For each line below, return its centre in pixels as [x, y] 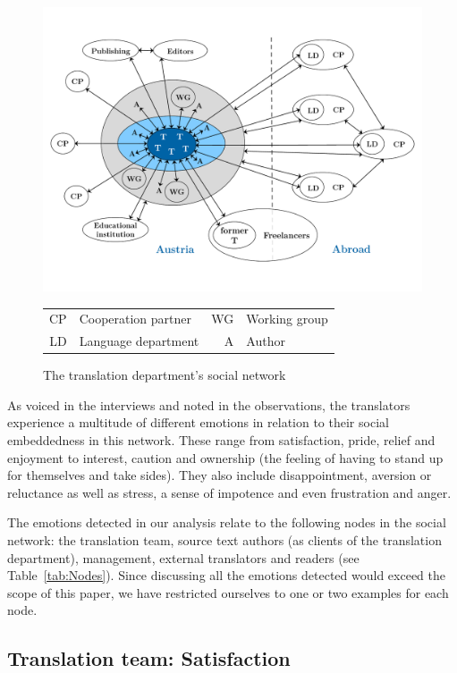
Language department [139, 341]
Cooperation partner [135, 319]
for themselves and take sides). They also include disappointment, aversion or [220, 475]
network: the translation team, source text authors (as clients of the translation [224, 540]
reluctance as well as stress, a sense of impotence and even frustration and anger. [229, 492]
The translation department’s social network [165, 375]
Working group [287, 319]
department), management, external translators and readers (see [183, 557]
